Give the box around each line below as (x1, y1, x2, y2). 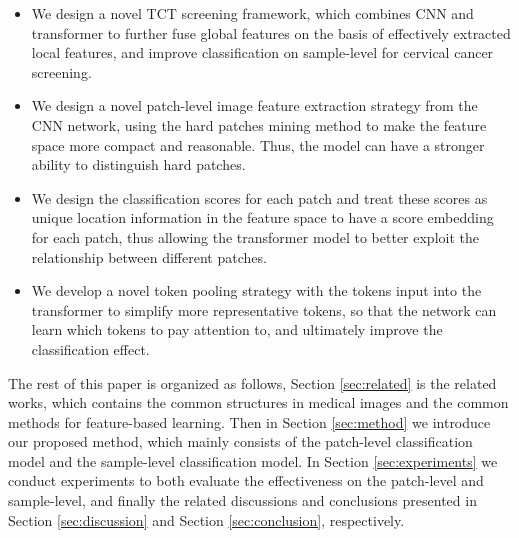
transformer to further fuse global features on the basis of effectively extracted (31, 22, 511, 43)
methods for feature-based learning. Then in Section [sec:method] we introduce (8, 411, 491, 432)
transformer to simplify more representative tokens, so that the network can (31, 299, 497, 320)
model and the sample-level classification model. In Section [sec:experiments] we (8, 450, 498, 471)
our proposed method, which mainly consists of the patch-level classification (8, 431, 473, 452)
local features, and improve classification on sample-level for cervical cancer (31, 42, 494, 63)
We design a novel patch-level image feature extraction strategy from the (31, 95, 478, 116)
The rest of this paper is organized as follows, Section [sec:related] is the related (8, 372, 497, 393)
